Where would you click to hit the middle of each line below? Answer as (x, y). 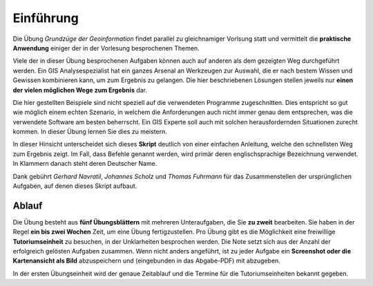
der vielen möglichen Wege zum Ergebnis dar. (80, 90)
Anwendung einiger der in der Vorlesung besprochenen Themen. (106, 48)
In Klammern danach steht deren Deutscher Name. (85, 164)
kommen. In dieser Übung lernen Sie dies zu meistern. (90, 132)
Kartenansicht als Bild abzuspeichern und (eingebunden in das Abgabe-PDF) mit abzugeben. (147, 261)
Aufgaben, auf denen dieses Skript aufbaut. (75, 186)
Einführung (46, 18)
